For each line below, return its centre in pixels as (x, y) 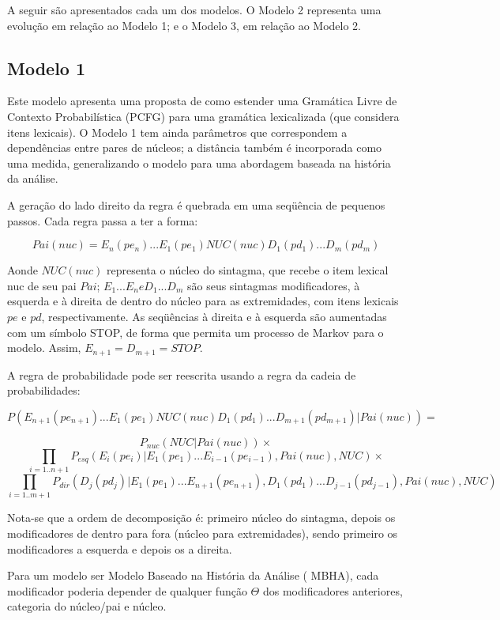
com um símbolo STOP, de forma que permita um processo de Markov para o (195, 332)
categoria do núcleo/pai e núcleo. (87, 606)
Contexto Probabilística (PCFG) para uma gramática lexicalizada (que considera (203, 116)
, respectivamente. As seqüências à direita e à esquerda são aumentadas (214, 316)
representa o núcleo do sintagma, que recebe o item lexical (248, 270)
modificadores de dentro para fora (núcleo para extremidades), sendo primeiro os (203, 533)
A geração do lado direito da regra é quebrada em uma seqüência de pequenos (196, 204)
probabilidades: (44, 390)
